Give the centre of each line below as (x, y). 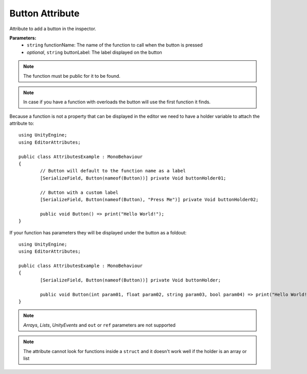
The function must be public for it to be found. (72, 76)
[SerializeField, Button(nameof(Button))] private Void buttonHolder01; (133, 178)
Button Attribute (45, 13)
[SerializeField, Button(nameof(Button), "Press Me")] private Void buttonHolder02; (149, 199)
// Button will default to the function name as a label (113, 171)
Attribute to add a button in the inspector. (53, 29)
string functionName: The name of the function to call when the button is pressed (115, 45)
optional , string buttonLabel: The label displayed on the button (94, 52)
